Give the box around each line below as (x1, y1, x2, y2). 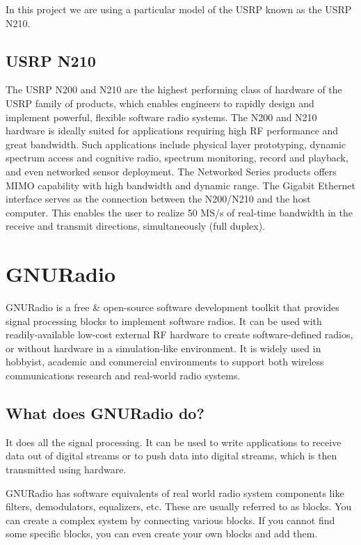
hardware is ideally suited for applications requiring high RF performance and (6, 123, 339, 138)
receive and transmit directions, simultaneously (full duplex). (6, 219, 266, 233)
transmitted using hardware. (6, 462, 127, 476)
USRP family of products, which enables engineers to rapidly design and (6, 95, 314, 110)
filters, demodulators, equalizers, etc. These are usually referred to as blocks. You (6, 499, 352, 514)
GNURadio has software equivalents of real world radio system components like (6, 485, 344, 500)
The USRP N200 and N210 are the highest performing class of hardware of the (6, 82, 342, 97)
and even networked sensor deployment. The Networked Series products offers (6, 164, 337, 178)
